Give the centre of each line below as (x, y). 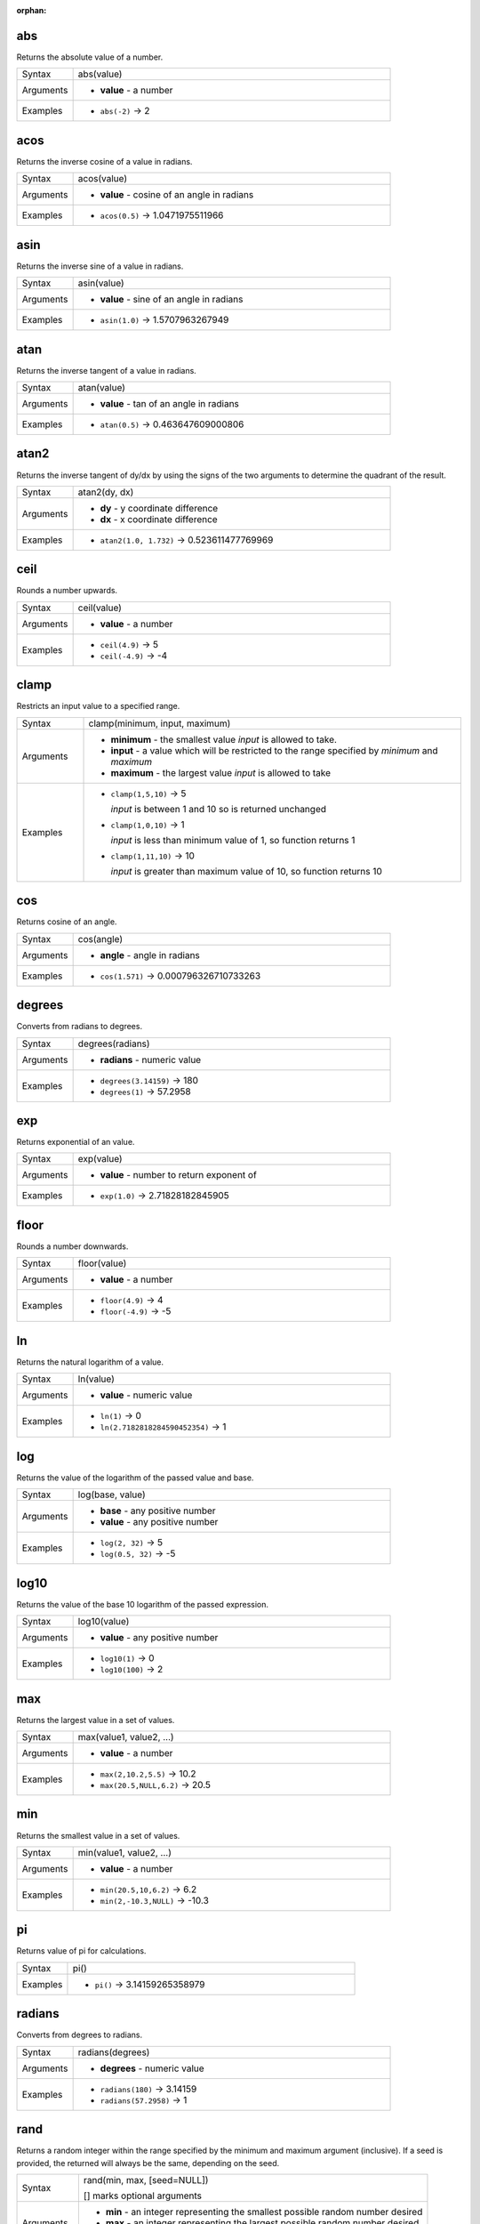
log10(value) (104, 1622)
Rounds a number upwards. (67, 591)
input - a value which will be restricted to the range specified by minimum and (274, 750)
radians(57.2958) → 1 (144, 2099)
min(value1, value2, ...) (125, 1852)
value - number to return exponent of (178, 1175)
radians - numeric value (151, 1060)
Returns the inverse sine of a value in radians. (100, 266)
